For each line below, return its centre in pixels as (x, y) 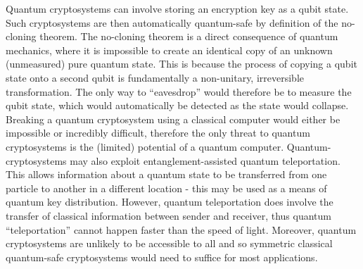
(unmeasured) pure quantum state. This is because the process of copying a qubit (181, 64)
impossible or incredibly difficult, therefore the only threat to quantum (158, 133)
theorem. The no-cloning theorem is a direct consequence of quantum (189, 36)
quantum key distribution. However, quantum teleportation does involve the (170, 202)
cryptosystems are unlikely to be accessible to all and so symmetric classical (169, 243)
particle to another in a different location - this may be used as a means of (166, 188)
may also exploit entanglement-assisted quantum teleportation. (205, 160)
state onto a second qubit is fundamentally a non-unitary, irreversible (155, 77)
